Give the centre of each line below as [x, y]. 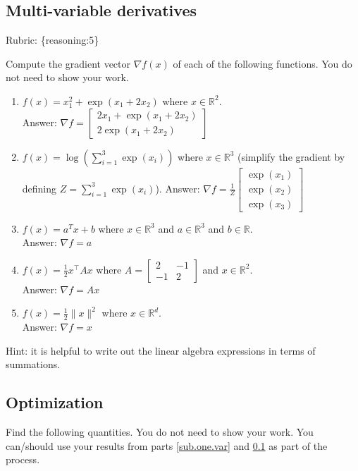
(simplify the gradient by [291, 156]
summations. [33, 364]
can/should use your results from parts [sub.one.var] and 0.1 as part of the [167, 445]
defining [39, 188]
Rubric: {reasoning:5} [53, 40]
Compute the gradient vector [68, 63]
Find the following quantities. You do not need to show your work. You [160, 432]
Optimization [55, 402]
